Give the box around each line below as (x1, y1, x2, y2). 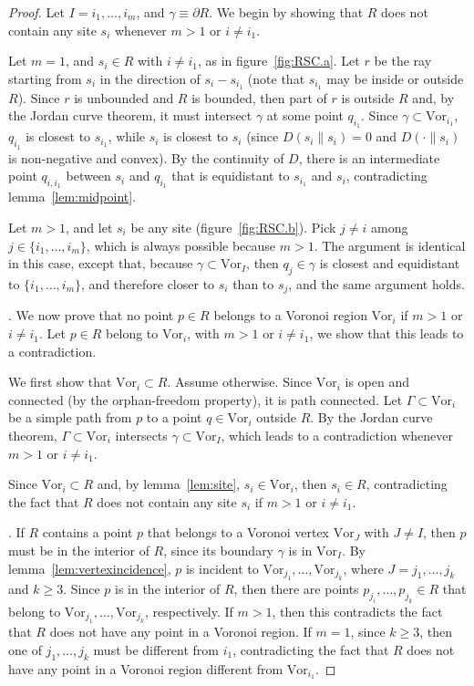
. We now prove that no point (8, 306, 174, 325)
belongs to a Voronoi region (213, 306, 367, 325)
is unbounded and (74, 88, 174, 107)
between (66, 166, 111, 185)
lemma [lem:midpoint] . (8, 187, 137, 206)
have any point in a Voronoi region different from (8, 659, 283, 678)
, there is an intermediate (298, 148, 440, 167)
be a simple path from (8, 408, 132, 427)
